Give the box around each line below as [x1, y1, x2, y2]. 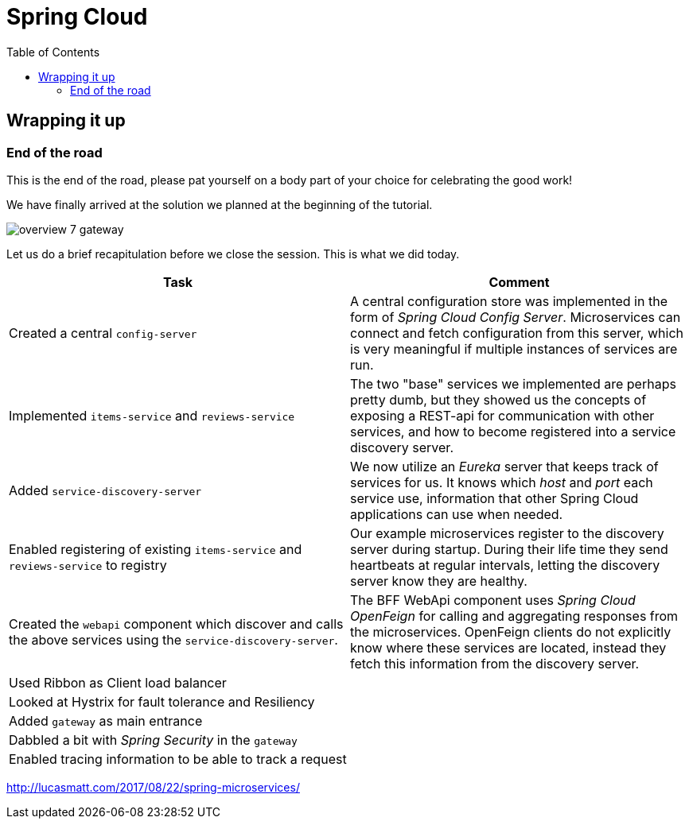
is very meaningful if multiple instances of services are [350, 340, 678, 357]
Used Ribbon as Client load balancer [9, 674, 227, 691]
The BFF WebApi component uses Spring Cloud [350, 591, 636, 608]
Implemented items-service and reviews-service [9, 407, 295, 424]
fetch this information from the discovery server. [350, 655, 640, 672]
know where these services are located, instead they [350, 639, 667, 656]
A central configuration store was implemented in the [350, 292, 668, 309]
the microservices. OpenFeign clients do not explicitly [350, 623, 671, 640]
